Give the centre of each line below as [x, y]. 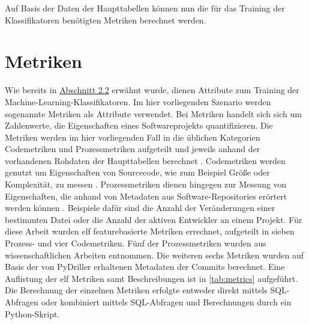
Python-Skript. [32, 313]
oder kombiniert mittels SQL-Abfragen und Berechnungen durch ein [166, 302]
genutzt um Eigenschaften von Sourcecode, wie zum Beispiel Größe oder [137, 172]
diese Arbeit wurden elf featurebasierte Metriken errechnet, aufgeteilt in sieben [150, 231]
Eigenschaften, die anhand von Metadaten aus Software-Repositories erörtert [146, 196]
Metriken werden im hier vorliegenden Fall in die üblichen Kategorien [133, 137]
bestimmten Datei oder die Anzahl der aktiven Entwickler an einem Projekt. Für [154, 219]
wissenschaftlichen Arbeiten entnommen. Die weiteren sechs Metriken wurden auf [154, 255]
